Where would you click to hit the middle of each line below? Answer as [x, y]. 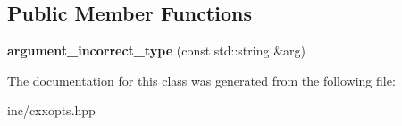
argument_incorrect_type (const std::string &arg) [156, 50]
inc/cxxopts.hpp [51, 110]
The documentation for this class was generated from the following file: [201, 80]
